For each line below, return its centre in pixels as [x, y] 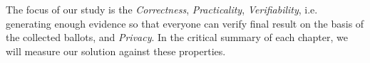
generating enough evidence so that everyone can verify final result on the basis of [185, 23]
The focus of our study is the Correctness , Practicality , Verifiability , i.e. [162, 9]
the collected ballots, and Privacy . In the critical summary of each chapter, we [177, 37]
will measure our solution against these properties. [116, 51]
